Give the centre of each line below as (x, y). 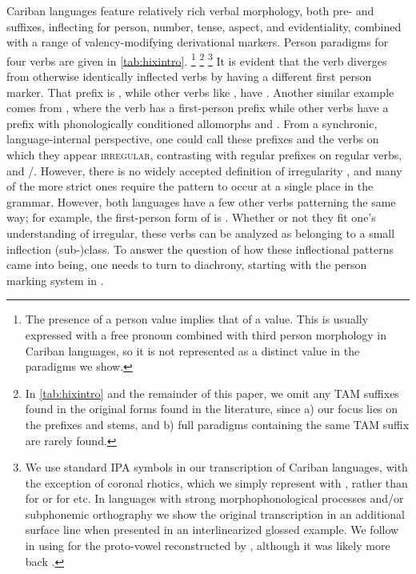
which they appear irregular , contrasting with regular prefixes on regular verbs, (204, 155)
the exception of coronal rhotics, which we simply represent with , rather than (216, 482)
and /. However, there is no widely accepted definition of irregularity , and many (204, 170)
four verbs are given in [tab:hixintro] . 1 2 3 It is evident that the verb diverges (197, 59)
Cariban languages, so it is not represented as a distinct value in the (192, 350)
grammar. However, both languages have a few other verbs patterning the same (201, 201)
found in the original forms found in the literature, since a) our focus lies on (212, 409)
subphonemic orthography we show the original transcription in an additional (215, 514)
